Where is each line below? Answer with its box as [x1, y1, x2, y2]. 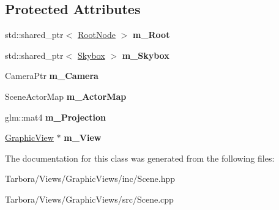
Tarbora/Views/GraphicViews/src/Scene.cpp [5, 192, 174, 205]
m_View [64, 131, 102, 144]
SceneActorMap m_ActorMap [5, 89, 127, 102]
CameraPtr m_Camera [5, 69, 99, 82]
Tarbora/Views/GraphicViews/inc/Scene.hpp [5, 172, 176, 185]
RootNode [77, 28, 116, 41]
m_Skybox [122, 48, 169, 61]
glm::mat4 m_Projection [5, 110, 106, 123]
